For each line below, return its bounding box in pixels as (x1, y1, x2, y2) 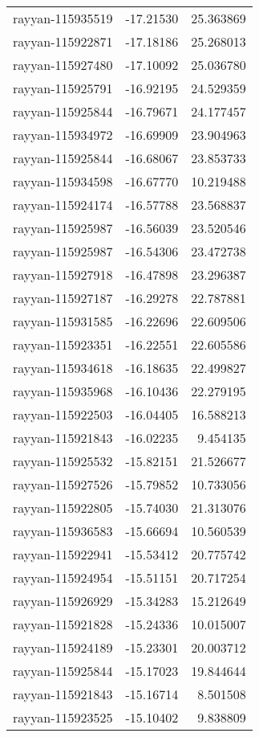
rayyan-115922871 (13, 32, 113, 51)
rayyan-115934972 (13, 125, 113, 144)
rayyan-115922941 (13, 545, 113, 563)
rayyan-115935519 (13, 9, 113, 27)
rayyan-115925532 (13, 452, 113, 470)
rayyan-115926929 (13, 592, 113, 610)
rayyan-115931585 (13, 312, 113, 330)
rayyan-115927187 (13, 289, 113, 307)
